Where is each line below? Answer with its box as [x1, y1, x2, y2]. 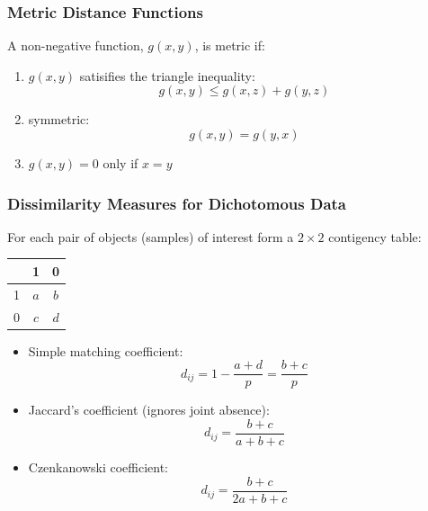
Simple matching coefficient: [28, 341, 183, 360]
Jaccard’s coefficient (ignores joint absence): [28, 400, 270, 419]
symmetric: [28, 110, 90, 129]
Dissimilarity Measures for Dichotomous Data [7, 192, 347, 214]
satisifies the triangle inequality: [79, 66, 255, 85]
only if [103, 154, 138, 172]
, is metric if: [194, 36, 265, 55]
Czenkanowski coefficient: [28, 458, 169, 476]
